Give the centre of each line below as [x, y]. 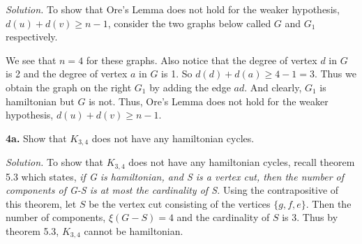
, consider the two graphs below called [189, 23]
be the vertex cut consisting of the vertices [180, 203]
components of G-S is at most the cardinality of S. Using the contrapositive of [172, 190]
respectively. [32, 37]
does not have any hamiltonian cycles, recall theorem [242, 162]
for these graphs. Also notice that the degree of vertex [202, 60]
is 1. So [177, 74]
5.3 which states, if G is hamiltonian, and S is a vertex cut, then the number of [175, 176]
